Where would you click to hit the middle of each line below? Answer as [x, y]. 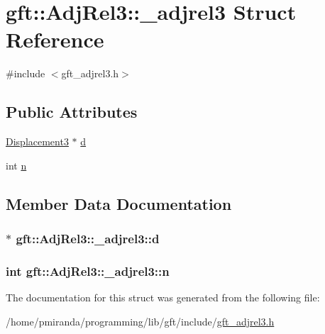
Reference [55, 39]
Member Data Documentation [119, 203]
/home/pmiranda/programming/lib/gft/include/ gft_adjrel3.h [140, 321]
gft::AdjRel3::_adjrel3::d [88, 238]
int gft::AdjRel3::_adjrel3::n [88, 271]
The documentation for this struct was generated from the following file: [163, 297]
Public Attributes [72, 112]
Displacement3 [37, 141]
